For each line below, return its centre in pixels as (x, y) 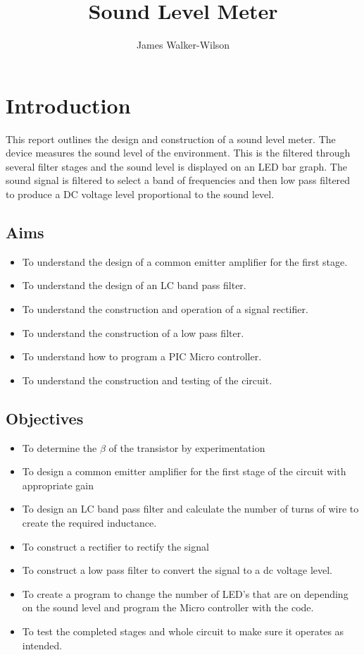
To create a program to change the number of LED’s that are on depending (185, 593)
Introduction (68, 105)
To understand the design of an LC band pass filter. (134, 285)
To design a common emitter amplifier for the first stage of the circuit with (184, 471)
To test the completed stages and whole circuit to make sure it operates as (183, 631)
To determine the (59, 447)
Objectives (45, 418)
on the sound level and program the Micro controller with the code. (168, 607)
